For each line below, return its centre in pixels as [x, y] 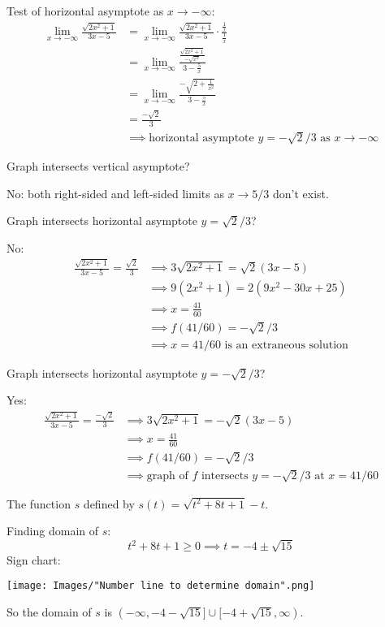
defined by [109, 503]
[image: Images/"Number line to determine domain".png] [161, 586]
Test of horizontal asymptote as [85, 11]
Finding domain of [53, 531]
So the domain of [49, 611]
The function [39, 503]
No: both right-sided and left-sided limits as [115, 193]
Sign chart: [34, 559]
